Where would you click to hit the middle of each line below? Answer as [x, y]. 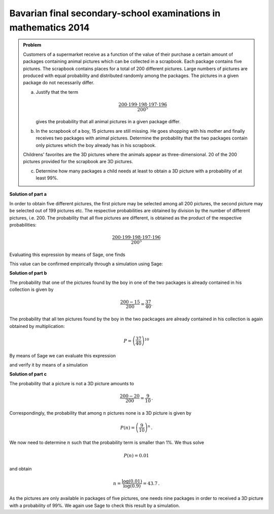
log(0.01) [132, 481]
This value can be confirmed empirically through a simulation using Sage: [86, 264]
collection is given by [31, 289]
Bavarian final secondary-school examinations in [115, 13]
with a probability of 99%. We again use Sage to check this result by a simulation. [95, 505]
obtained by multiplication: [37, 326]
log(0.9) [132, 486]
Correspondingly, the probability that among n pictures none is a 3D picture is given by [100, 413]
